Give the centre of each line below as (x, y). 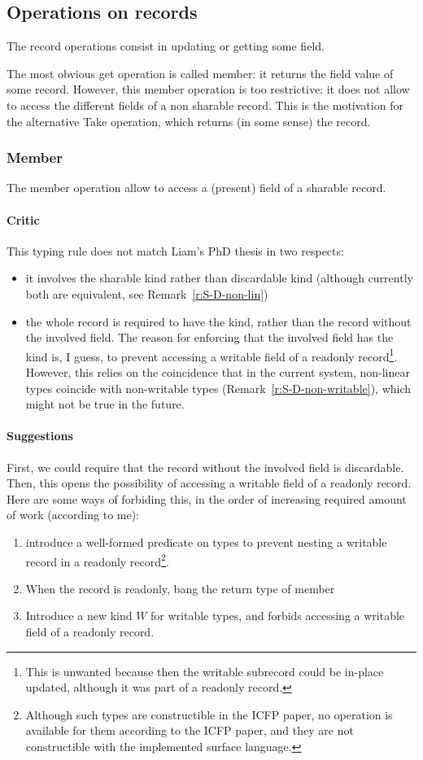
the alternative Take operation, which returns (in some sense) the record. (189, 121)
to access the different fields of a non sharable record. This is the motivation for (205, 105)
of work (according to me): (73, 515)
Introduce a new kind (79, 616)
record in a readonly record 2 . (97, 560)
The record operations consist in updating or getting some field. (166, 46)
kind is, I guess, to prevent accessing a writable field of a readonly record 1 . (211, 355)
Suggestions (40, 436)
